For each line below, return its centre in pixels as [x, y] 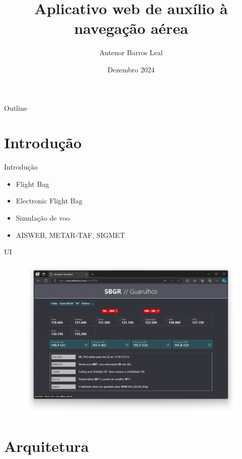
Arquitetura [47, 446]
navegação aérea [131, 28]
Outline [16, 108]
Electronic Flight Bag [49, 201]
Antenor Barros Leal [131, 52]
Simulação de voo [43, 218]
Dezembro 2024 [131, 69]
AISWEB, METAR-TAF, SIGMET [70, 235]
